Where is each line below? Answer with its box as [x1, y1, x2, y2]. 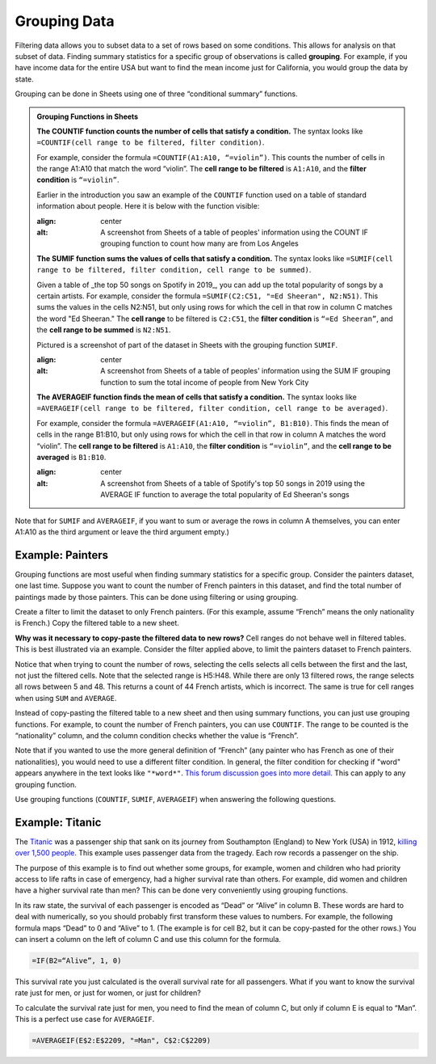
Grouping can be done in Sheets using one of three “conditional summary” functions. [15, 89, 298, 99]
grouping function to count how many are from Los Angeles [100, 239, 299, 248]
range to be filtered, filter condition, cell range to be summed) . [36, 265, 312, 275]
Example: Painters [15, 548, 109, 562]
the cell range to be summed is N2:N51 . [36, 325, 171, 335]
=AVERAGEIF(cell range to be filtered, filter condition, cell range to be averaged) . [36, 403, 388, 413]
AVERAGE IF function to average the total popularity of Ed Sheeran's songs [100, 490, 350, 500]
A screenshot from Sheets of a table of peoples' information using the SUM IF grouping [100, 366, 391, 376]
